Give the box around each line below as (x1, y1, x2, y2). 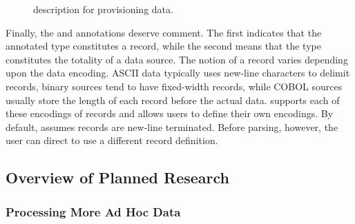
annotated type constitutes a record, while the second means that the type (6, 39, 321, 53)
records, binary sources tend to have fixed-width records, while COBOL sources (6, 79, 343, 93)
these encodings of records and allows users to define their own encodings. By (6, 106, 334, 121)
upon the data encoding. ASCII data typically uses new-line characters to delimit (6, 65, 350, 80)
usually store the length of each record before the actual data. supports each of (6, 92, 340, 107)
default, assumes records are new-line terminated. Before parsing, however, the (6, 119, 338, 134)
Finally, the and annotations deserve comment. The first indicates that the (6, 25, 322, 39)
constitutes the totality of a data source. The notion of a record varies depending (6, 52, 348, 66)
